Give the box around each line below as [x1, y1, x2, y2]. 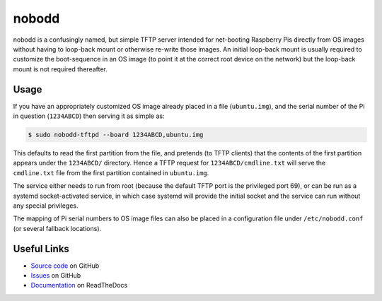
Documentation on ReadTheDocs [30, 281, 128, 290]
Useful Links [13, 242, 70, 254]
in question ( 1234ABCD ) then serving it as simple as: [13, 112, 165, 120]
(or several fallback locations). [13, 224, 102, 232]
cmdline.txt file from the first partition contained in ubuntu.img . [13, 168, 209, 177]
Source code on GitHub [30, 261, 100, 270]
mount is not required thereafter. [13, 64, 108, 73]
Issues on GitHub [30, 271, 81, 280]
